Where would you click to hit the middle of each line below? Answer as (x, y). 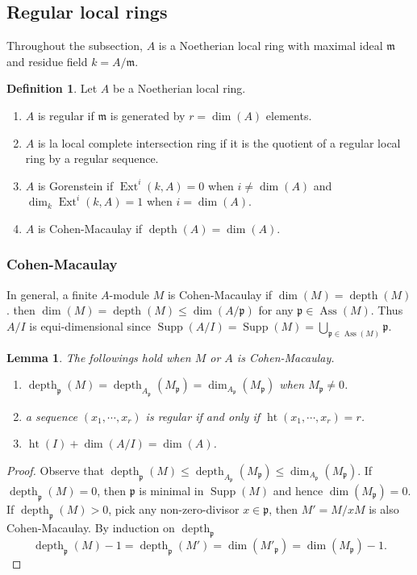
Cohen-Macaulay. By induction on (91, 527)
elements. (289, 115)
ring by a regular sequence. (92, 158)
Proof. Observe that (56, 470)
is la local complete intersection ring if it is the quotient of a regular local (219, 142)
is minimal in (171, 490)
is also (384, 508)
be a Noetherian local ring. (179, 88)
